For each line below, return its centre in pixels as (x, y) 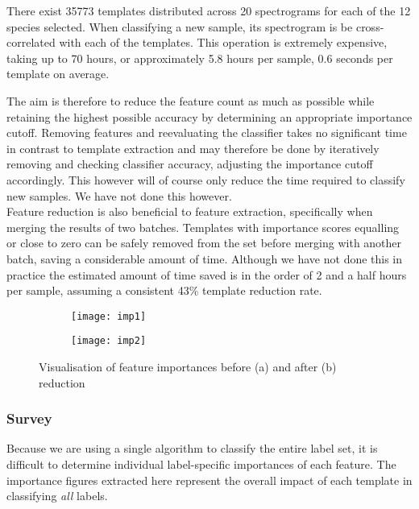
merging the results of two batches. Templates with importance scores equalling (203, 227)
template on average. (58, 74)
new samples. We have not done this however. (119, 195)
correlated (31, 42)
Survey (29, 418)
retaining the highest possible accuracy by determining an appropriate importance (209, 116)
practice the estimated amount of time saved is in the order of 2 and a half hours (207, 274)
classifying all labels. (57, 496)
